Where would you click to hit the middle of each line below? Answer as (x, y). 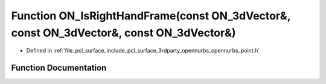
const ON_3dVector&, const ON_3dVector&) (123, 33)
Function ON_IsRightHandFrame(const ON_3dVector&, (151, 16)
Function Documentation (59, 68)
